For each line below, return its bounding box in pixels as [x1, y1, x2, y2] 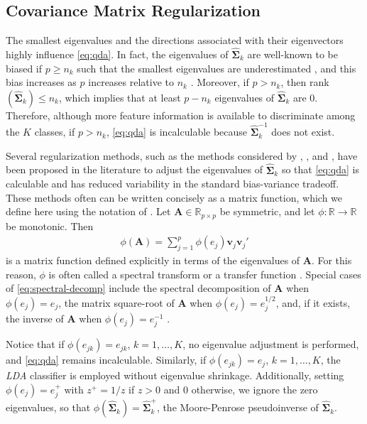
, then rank [280, 75, 329, 89]
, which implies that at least [58, 89, 181, 104]
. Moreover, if [190, 75, 249, 89]
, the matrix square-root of [58, 295, 175, 310]
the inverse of [6, 311, 64, 326]
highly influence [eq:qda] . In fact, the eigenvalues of [6, 47, 229, 62]
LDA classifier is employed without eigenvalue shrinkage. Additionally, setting [6, 368, 344, 383]
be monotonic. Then [6, 218, 94, 233]
